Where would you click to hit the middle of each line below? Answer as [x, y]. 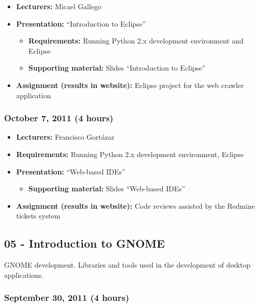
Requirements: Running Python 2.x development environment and [136, 41]
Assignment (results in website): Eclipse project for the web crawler [130, 85]
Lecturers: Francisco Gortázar [65, 137]
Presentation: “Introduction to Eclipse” [81, 23]
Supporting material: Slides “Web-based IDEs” [107, 189]
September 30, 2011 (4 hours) [67, 298]
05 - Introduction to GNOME [84, 243]
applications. [24, 275]
